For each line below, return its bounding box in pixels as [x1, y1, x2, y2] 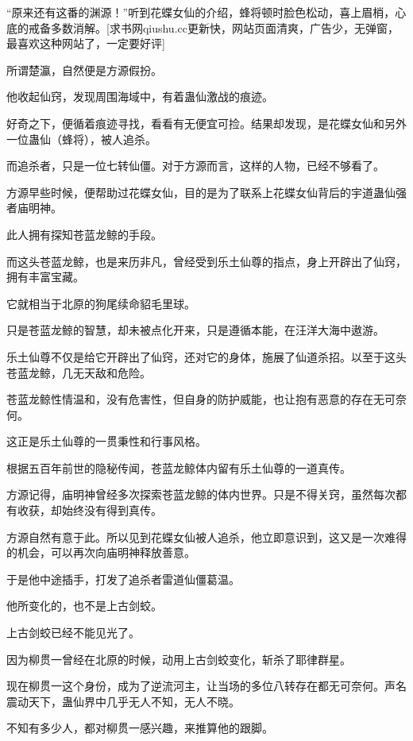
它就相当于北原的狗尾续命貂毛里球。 [6, 295, 195, 311]
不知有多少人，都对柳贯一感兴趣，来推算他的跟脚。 [6, 720, 273, 736]
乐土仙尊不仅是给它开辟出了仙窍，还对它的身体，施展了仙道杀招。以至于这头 [6, 348, 407, 365]
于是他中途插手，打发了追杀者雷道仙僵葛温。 [6, 570, 240, 587]
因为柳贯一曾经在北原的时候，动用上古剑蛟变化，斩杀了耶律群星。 [6, 650, 351, 667]
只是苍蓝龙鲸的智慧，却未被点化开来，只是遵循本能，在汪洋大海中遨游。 [6, 322, 384, 338]
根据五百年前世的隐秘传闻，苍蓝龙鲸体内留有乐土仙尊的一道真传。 [6, 459, 351, 476]
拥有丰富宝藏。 [6, 268, 84, 285]
